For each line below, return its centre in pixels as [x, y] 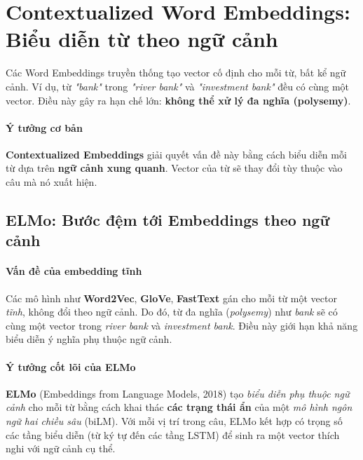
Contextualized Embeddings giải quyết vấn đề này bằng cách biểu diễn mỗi [176, 154]
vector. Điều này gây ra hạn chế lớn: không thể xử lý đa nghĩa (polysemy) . [178, 100]
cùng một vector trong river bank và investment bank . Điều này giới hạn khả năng [182, 325]
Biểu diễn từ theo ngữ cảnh [142, 39]
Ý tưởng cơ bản [44, 127]
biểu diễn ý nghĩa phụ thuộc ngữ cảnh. [89, 339]
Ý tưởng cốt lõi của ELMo [71, 366]
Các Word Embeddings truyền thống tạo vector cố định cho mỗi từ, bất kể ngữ [176, 73]
